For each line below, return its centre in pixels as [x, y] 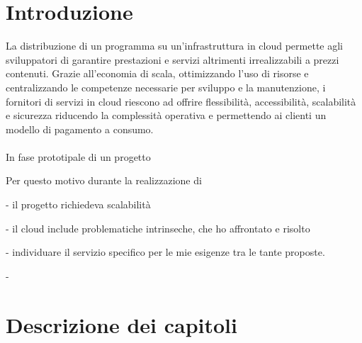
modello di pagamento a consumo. [80, 129]
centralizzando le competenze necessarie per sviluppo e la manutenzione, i [166, 87]
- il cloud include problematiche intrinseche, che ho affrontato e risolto [158, 228]
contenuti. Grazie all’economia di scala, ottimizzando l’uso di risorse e [157, 73]
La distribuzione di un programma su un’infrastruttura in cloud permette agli [174, 46]
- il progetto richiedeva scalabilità [78, 204]
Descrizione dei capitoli [121, 324]
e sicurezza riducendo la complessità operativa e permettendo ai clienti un [166, 115]
